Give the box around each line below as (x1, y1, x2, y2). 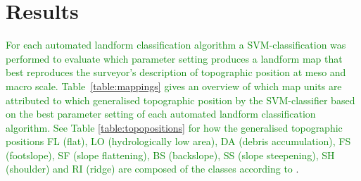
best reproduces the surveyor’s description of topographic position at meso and (6, 65, 346, 80)
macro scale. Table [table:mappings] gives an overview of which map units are (6, 78, 342, 93)
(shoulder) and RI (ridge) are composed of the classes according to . (6, 161, 299, 176)
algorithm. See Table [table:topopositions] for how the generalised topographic (6, 120, 343, 135)
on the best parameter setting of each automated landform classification (6, 106, 316, 121)
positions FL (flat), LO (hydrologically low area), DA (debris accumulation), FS (6, 134, 351, 149)
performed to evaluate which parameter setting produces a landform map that (6, 51, 343, 65)
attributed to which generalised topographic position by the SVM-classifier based (6, 92, 355, 107)
